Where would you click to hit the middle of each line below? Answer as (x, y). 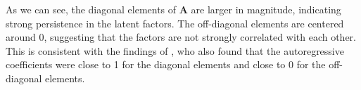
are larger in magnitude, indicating (266, 9)
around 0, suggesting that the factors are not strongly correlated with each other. (181, 37)
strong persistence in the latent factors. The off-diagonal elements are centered (175, 23)
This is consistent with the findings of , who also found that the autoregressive (175, 50)
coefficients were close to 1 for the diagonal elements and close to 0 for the (166, 64)
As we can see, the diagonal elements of (91, 9)
